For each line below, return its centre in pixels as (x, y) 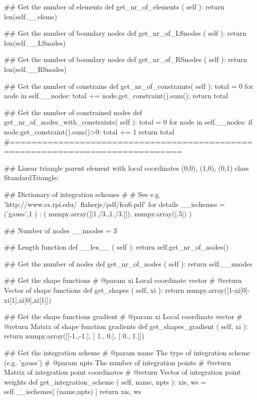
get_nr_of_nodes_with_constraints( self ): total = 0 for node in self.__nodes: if (128, 122)
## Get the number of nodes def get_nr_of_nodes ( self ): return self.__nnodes (128, 263)
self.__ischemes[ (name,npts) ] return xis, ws (73, 391)
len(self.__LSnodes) (35, 42)
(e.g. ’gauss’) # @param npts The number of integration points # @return (118, 362)
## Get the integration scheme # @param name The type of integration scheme (127, 353)
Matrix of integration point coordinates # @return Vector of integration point (123, 372)
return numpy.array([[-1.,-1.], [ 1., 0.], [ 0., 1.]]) (74, 336)
